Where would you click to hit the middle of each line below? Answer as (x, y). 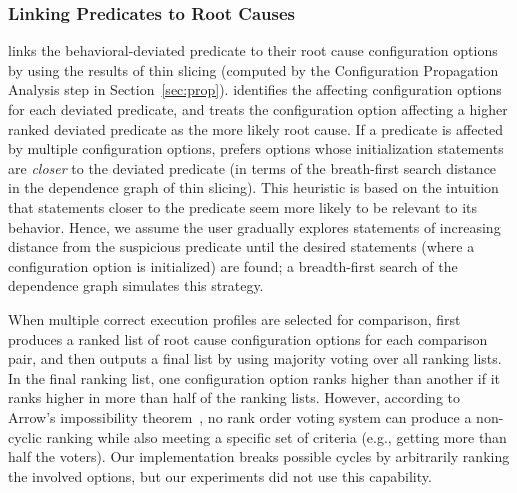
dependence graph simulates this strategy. (136, 285)
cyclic (25, 436)
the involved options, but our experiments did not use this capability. (220, 475)
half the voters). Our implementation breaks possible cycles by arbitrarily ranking (259, 456)
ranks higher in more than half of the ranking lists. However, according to (234, 397)
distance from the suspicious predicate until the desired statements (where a (241, 246)
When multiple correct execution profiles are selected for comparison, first (234, 318)
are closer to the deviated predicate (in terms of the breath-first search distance (252, 167)
